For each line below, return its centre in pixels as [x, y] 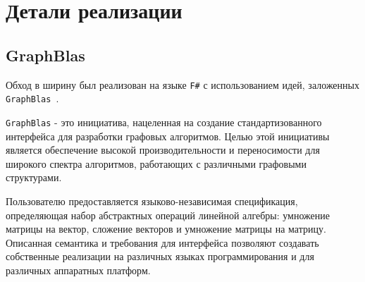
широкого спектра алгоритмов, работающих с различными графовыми [156, 163]
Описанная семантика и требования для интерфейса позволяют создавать [162, 242]
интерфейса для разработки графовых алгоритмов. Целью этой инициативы [168, 136]
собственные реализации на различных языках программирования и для [160, 256]
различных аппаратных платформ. [78, 270]
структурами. [34, 177]
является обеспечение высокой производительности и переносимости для [163, 150]
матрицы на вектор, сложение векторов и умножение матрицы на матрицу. [166, 229]
